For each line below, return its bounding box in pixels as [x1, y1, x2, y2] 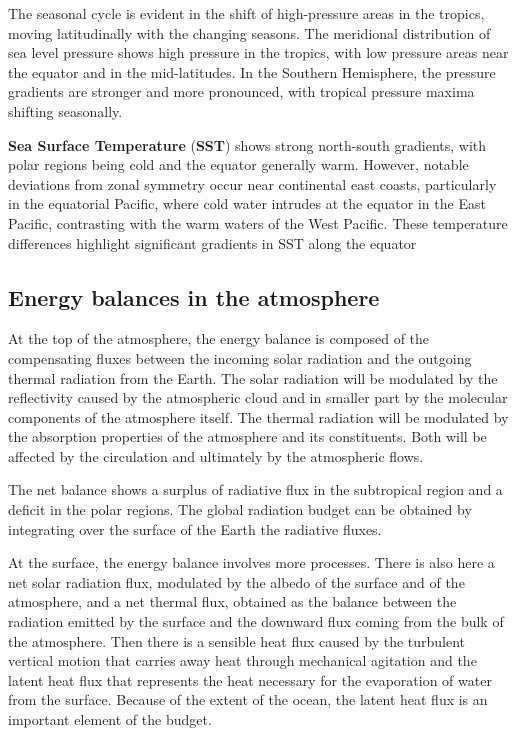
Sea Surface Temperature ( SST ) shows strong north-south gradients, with [8, 134, 487, 155]
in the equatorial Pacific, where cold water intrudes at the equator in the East [8, 193, 486, 214]
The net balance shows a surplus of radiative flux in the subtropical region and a [8, 479, 503, 500]
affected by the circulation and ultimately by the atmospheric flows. [8, 445, 424, 466]
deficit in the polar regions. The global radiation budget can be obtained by [8, 499, 472, 520]
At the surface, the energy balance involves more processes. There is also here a [8, 552, 495, 573]
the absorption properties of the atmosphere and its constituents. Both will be [8, 426, 487, 447]
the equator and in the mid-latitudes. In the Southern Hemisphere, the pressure [8, 61, 496, 82]
